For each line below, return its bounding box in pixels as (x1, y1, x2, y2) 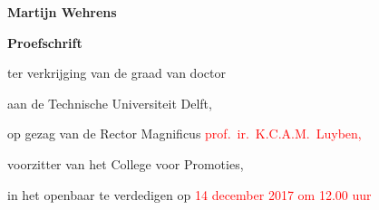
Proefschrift (7, 33, 83, 52)
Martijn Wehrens (7, 3, 117, 21)
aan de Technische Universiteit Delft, (7, 93, 212, 112)
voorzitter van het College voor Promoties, (7, 154, 244, 173)
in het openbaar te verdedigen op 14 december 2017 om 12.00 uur (7, 185, 372, 204)
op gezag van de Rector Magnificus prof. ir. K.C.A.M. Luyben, (7, 124, 362, 143)
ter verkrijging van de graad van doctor (7, 63, 226, 82)
